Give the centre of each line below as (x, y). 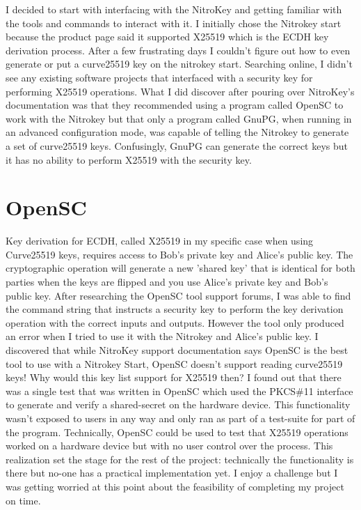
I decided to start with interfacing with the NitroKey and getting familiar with (174, 9)
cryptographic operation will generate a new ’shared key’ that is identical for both (180, 268)
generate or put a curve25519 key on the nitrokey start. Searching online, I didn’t (179, 64)
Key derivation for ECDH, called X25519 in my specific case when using (160, 241)
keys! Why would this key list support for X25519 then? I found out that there (174, 377)
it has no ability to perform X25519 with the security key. (129, 159)
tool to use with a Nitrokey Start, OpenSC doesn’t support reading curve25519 (174, 363)
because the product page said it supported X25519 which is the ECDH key (167, 37)
